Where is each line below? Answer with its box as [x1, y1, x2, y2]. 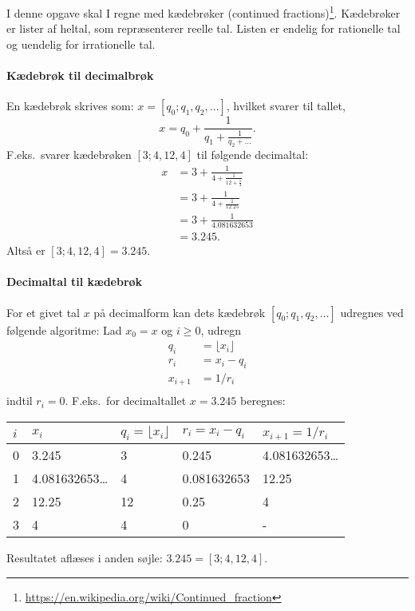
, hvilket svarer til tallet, [226, 97, 346, 114]
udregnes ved [340, 304, 404, 320]
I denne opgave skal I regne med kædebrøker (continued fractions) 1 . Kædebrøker [6, 2, 401, 21]
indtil [6, 392, 33, 409]
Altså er [6, 242, 45, 259]
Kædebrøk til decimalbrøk [6, 67, 154, 84]
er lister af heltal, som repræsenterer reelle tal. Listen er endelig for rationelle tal [6, 20, 401, 37]
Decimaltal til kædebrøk [6, 273, 143, 290]
